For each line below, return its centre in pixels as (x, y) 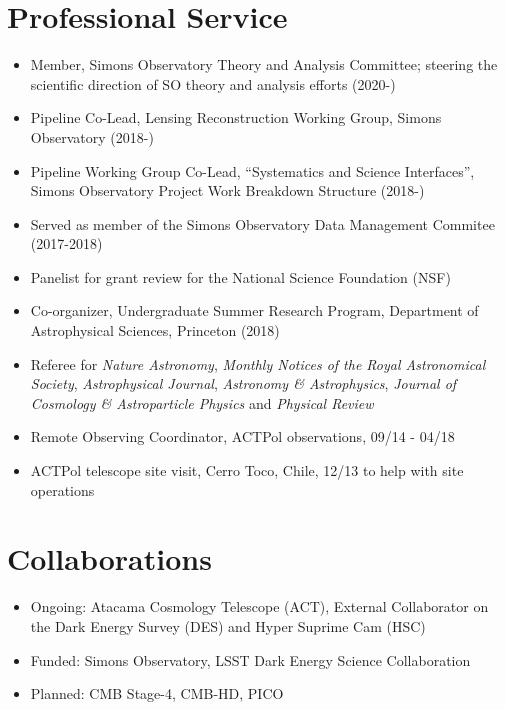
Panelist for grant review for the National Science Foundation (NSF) (240, 276)
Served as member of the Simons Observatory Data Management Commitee (262, 223)
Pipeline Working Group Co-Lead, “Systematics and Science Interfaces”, (252, 170)
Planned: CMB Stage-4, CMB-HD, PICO (157, 693)
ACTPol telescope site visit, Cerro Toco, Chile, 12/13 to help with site (247, 470)
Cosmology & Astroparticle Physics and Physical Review (202, 402)
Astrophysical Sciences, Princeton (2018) (155, 330)
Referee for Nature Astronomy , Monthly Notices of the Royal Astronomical (258, 363)
